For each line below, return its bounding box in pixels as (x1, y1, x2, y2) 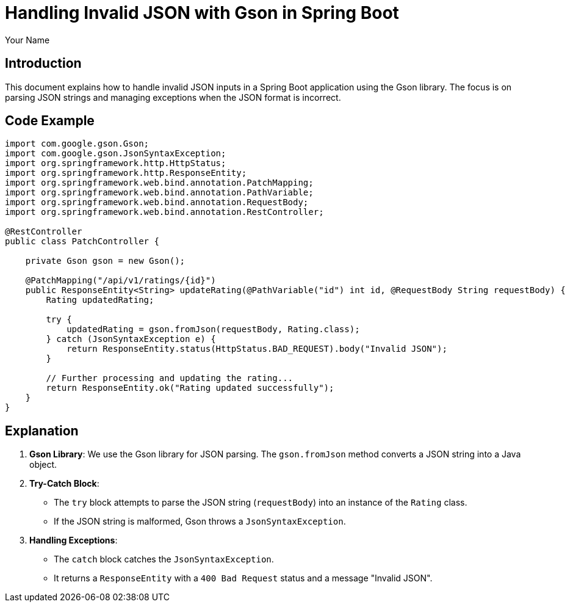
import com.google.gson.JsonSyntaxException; (5, 148, 226, 159)
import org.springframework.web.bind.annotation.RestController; (5, 207, 324, 217)
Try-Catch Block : (29, 478, 99, 489)
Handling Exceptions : (29, 535, 118, 546)
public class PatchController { (5, 236, 159, 247)
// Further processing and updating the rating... (46, 373, 294, 383)
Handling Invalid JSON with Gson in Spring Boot (5, 2, 399, 23)
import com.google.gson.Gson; (5, 139, 150, 149)
